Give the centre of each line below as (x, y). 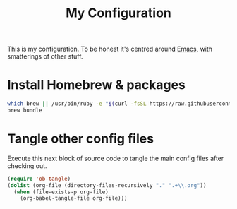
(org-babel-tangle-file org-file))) (74, 198)
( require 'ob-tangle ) (39, 179)
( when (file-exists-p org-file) (61, 192)
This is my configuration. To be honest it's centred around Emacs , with (110, 49)
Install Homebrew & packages (96, 85)
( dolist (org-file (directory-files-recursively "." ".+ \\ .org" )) (107, 185)
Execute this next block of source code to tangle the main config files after (116, 158)
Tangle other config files (80, 139)
